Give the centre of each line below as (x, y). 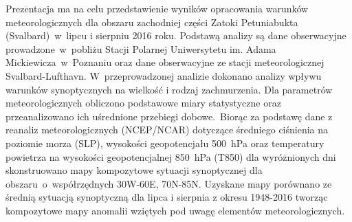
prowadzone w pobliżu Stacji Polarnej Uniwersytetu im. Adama (141, 48)
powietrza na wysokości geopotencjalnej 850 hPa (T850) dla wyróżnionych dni (171, 156)
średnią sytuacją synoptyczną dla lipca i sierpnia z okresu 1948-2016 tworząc (167, 197)
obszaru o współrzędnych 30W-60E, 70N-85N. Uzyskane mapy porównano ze (169, 183)
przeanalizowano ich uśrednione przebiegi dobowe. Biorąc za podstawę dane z (169, 116)
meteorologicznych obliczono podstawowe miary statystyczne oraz (143, 103)
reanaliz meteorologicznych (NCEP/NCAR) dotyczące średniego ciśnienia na (167, 130)
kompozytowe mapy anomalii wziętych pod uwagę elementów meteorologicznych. (175, 210)
